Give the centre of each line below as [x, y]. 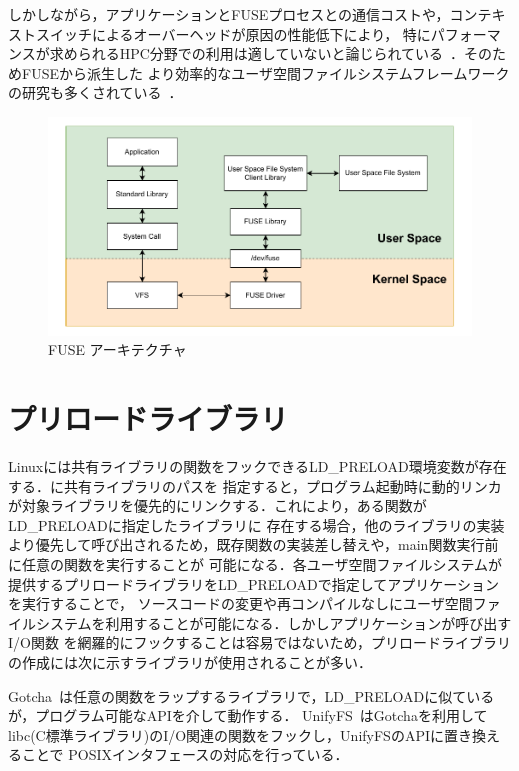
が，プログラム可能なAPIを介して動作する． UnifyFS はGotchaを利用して [248, 715]
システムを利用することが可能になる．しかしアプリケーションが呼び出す [273, 622]
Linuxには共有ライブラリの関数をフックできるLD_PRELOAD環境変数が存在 [257, 466]
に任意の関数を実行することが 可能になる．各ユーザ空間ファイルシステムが [255, 564]
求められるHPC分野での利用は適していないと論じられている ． [257, 53]
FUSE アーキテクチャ [117, 349]
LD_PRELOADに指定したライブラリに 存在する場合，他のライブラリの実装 [256, 524]
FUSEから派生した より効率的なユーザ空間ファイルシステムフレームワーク [265, 72]
